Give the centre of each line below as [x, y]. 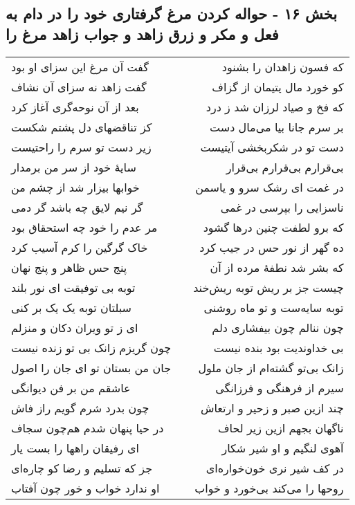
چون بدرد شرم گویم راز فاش [80, 407]
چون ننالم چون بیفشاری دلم [278, 327]
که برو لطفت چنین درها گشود [273, 227]
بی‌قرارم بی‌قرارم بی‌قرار [285, 167]
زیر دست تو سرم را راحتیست [81, 147]
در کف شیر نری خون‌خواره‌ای [275, 468]
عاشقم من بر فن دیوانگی [71, 387]
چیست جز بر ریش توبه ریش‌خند [268, 287]
